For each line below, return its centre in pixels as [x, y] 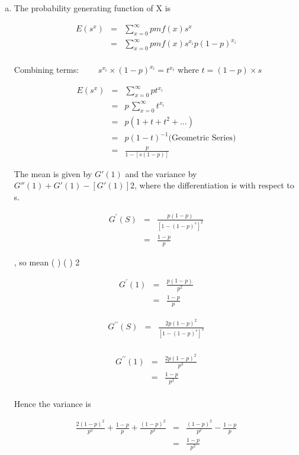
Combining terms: [46, 70]
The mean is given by [53, 173]
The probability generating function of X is [92, 8]
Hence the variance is [52, 403]
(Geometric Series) [202, 138]
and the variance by [161, 173]
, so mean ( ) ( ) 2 [47, 262]
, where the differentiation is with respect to [214, 185]
